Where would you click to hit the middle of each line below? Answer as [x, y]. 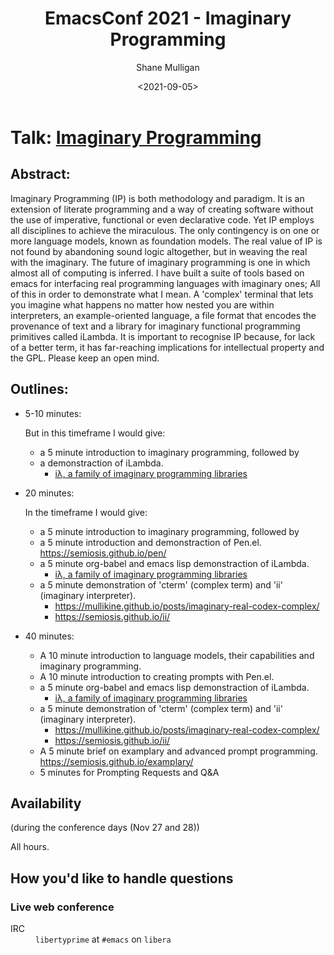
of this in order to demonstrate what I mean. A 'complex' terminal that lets [162, 294]
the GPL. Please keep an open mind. [85, 358]
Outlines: [39, 389]
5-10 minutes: [53, 413]
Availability [46, 803]
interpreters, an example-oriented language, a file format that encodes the [163, 315]
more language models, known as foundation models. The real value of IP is [166, 241]
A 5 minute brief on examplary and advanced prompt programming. [178, 751]
